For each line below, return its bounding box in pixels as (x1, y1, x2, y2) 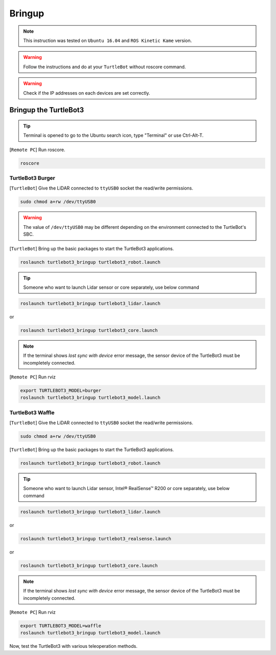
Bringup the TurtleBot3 (9, 105, 84, 115)
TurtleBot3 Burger (9, 175, 56, 182)
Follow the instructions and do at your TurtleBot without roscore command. (23, 64, 186, 70)
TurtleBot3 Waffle (9, 409, 55, 416)
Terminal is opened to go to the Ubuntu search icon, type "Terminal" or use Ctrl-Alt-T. (23, 132, 204, 138)
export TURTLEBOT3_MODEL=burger (20, 388, 102, 393)
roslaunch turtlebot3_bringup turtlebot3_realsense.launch (20, 536, 171, 541)
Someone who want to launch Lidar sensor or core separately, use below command (23, 284, 199, 290)
